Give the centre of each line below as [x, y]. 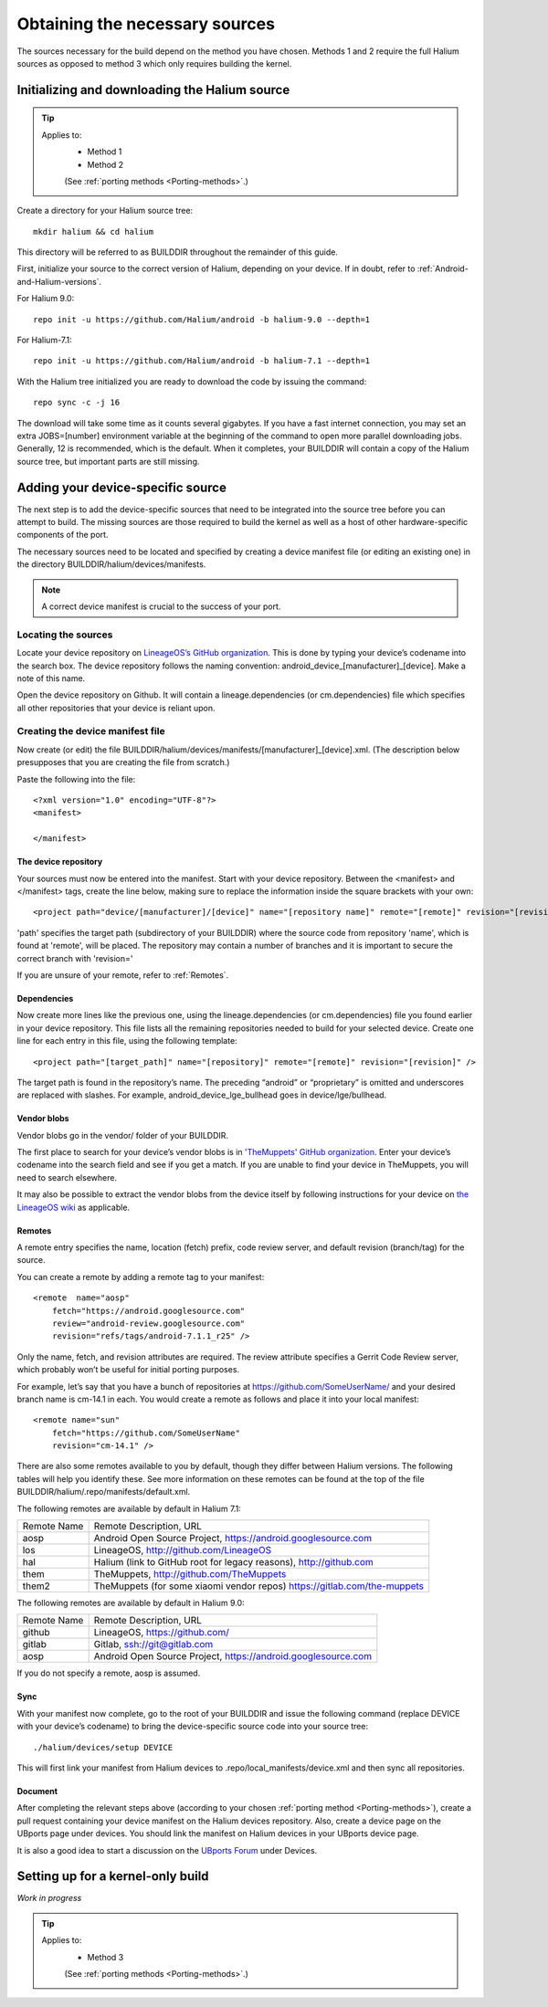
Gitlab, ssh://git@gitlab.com [153, 1644]
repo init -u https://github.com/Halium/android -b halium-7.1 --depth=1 [202, 361]
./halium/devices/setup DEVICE [103, 1747]
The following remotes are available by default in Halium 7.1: [129, 1508]
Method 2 [105, 164]
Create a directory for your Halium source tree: [105, 211]
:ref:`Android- [443, 268]
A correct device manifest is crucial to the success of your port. [161, 606]
